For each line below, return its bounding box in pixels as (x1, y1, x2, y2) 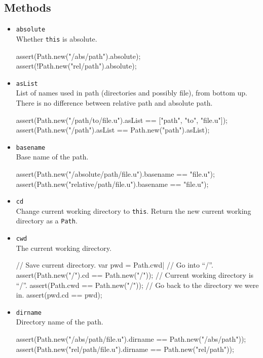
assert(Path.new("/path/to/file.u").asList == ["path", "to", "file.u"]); (16, 114, 228, 125)
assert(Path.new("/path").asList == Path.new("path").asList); (16, 124, 210, 135)
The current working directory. (16, 242, 111, 253)
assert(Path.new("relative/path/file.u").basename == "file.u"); (16, 178, 209, 189)
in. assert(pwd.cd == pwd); (16, 289, 102, 300)
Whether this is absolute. (16, 33, 97, 44)
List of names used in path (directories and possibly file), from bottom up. (16, 87, 247, 98)
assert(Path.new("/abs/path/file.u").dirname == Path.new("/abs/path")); (16, 334, 246, 344)
